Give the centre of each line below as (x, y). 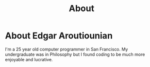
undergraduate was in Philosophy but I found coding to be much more (75, 54)
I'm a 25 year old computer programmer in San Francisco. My (67, 49)
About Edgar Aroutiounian (59, 36)
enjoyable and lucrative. (29, 59)
